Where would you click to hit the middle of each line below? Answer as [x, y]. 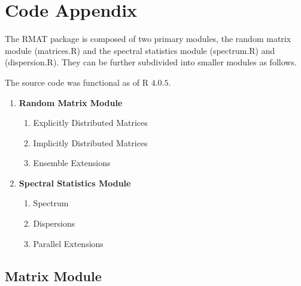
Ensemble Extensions [72, 163]
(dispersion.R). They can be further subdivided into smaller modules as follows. [151, 62]
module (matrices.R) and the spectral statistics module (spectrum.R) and [140, 50]
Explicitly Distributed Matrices [90, 123]
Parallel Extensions [68, 243]
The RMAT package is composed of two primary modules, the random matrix [148, 39]
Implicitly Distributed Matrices [90, 142]
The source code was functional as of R [77, 82]
